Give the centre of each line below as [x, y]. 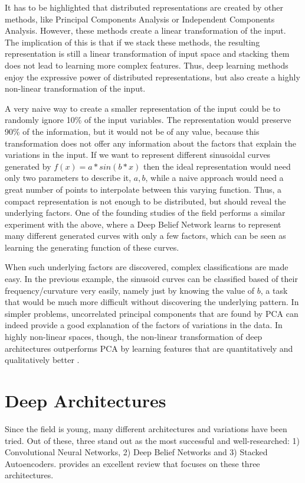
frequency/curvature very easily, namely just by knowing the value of [130, 290]
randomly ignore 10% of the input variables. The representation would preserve [148, 120]
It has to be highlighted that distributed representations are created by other [144, 7]
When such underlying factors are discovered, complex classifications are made [147, 267]
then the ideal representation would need [217, 166]
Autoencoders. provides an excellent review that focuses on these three [132, 463]
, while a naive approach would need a [214, 178]
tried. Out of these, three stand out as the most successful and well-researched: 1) [152, 440]
